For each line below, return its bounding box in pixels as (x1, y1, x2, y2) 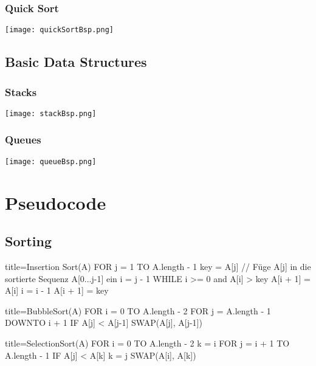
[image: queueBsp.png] (5, 157, 97, 166)
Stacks (5, 84, 37, 99)
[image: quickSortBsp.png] (5, 26, 114, 35)
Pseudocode (5, 190, 106, 215)
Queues (5, 132, 41, 147)
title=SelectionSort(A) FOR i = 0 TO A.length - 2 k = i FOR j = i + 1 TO (5, 336, 290, 349)
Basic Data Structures (5, 52, 147, 71)
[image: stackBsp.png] (5, 109, 97, 118)
